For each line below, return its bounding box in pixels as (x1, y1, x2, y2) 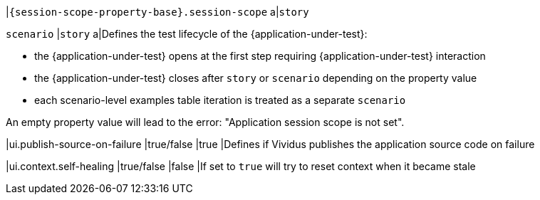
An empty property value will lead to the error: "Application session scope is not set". (6, 116, 405, 128)
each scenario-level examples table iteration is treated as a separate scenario (34, 94, 406, 106)
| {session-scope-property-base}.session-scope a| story (6, 6, 309, 18)
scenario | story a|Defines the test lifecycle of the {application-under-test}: (6, 28, 368, 40)
